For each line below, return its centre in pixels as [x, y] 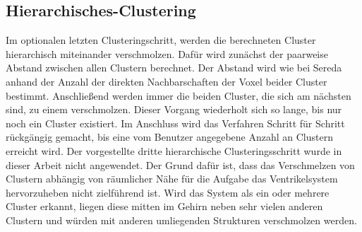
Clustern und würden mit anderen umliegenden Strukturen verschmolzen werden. [181, 220]
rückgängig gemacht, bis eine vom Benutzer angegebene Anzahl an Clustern [169, 137]
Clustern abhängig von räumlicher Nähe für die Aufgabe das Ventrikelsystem [172, 179]
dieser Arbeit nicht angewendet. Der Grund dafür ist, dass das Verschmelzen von [180, 164]
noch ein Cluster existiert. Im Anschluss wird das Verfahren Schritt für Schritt [175, 123]
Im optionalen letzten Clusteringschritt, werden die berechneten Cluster [161, 40]
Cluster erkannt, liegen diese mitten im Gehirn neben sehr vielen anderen [164, 206]
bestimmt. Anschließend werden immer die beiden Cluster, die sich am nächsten [179, 95]
